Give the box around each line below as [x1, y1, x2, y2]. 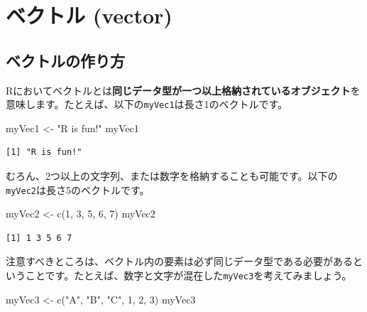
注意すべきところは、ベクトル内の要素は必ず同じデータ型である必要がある [6, 254, 353, 269]
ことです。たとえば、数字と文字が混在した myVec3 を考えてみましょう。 [25, 268, 352, 283]
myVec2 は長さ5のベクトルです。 [6, 182, 150, 197]
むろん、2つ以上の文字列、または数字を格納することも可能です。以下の [6, 168, 338, 183]
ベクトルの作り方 [6, 49, 125, 71]
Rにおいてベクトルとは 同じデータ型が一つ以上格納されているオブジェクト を [6, 82, 361, 97]
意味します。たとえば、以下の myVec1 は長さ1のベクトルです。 [6, 97, 288, 112]
